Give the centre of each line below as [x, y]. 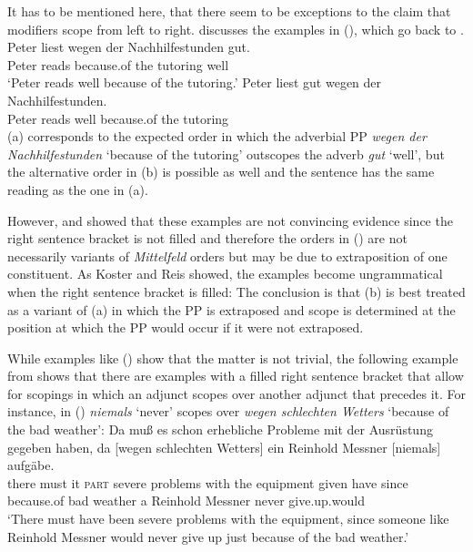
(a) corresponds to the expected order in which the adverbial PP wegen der [217, 136]
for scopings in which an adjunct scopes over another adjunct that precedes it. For [237, 393]
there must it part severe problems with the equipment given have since [208, 482]
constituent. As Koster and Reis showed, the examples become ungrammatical [225, 274]
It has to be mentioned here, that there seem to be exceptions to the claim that [229, 11]
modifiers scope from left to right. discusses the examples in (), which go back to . [236, 29]
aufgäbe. [31, 465]
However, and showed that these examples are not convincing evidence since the [230, 220]
